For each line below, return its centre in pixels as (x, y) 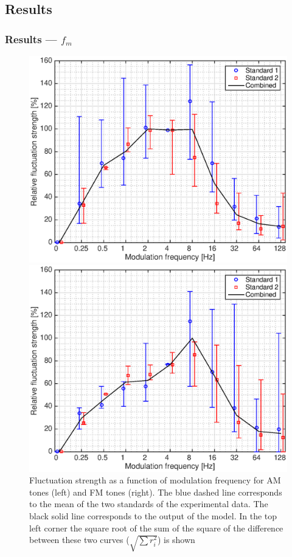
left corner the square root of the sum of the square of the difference (156, 528)
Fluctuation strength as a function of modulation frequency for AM (155, 480)
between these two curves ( (79, 540)
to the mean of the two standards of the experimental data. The (149, 504)
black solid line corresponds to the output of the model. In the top (153, 516)
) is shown (176, 540)
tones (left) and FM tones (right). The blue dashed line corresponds (156, 492)
